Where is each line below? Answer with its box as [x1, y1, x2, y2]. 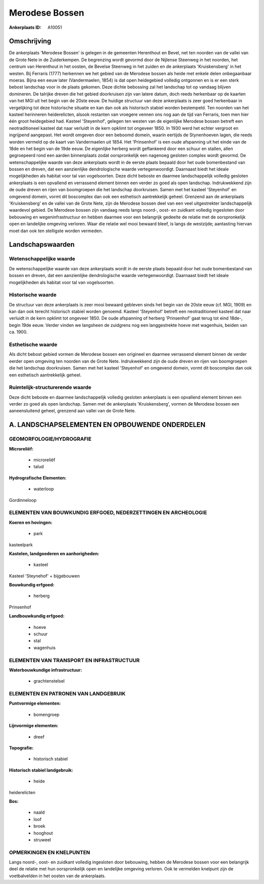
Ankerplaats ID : [9, 24, 42, 30]
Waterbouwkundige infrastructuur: [9, 667, 83, 673]
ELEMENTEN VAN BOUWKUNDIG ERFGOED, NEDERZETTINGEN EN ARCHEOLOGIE [9, 509, 207, 516]
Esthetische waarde [9, 341, 58, 348]
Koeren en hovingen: [9, 519, 53, 525]
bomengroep [33, 712, 60, 717]
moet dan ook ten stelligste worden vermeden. [9, 228, 103, 234]
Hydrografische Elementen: [9, 474, 67, 481]
